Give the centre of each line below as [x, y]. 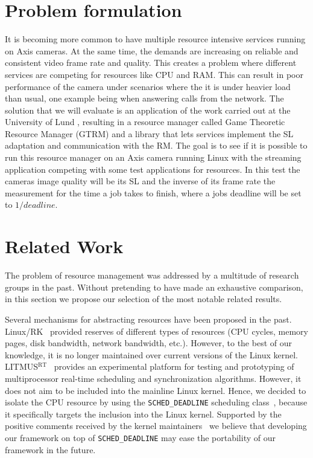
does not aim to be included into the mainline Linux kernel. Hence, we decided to [156, 390]
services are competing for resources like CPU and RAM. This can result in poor [154, 74]
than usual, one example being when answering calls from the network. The [144, 98]
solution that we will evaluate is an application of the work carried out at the [148, 110]
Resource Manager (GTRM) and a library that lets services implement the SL [149, 133]
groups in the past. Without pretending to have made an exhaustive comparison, [154, 287]
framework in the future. [50, 449]
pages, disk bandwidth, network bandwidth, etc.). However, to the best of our [148, 343]
